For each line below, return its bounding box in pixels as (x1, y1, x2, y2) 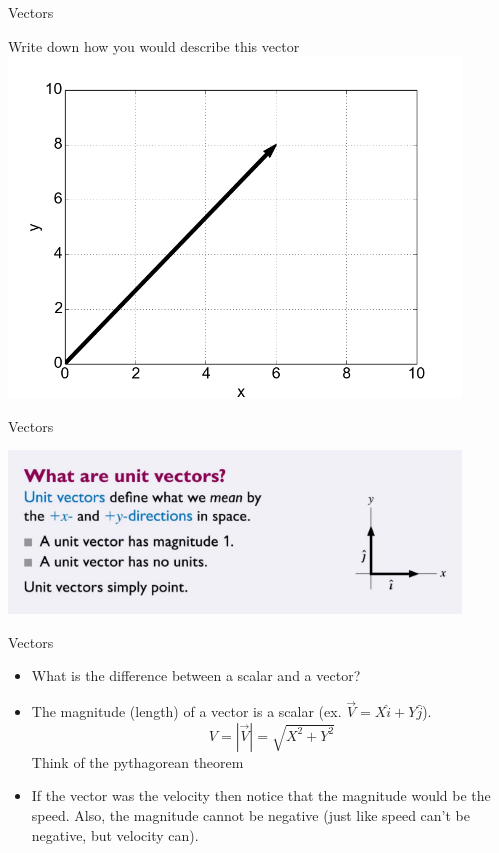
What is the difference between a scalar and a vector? (31, 665, 361, 686)
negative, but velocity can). (31, 824, 199, 845)
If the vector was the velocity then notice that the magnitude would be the (31, 785, 491, 806)
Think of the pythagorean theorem (31, 751, 244, 772)
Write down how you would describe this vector (8, 35, 300, 56)
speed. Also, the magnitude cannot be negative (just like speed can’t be (31, 805, 470, 826)
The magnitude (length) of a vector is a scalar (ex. (31, 701, 342, 722)
